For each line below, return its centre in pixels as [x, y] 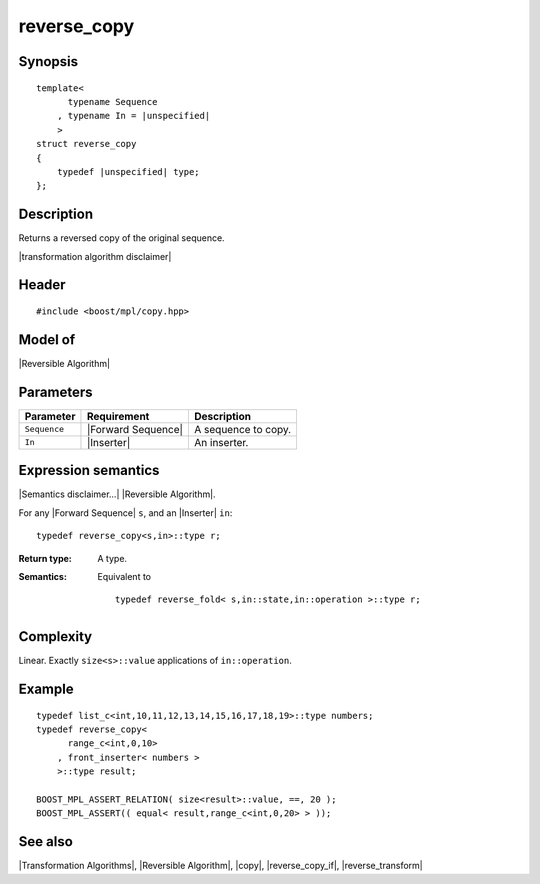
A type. [112, 558]
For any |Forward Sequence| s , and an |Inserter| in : [125, 512]
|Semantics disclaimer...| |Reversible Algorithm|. [117, 494]
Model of [47, 339]
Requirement [118, 416]
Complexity [55, 636]
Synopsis [48, 61]
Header [42, 285]
